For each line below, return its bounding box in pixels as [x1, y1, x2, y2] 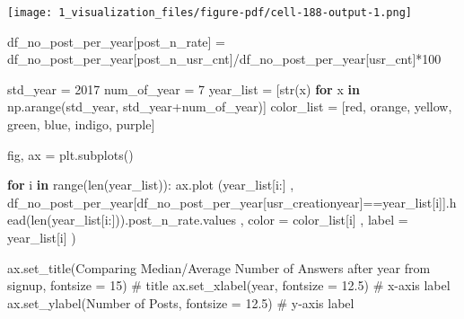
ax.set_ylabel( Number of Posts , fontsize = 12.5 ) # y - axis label [7, 293, 355, 312]
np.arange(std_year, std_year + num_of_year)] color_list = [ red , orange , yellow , [7, 97, 452, 116]
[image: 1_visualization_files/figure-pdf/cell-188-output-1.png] [7, 6, 413, 19]
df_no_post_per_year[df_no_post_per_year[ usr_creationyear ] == [7, 192, 383, 211]
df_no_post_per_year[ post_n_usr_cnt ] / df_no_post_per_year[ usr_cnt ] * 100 [7, 49, 442, 68]
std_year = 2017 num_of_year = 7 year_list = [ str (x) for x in [7, 79, 360, 98]
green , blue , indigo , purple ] [7, 115, 155, 134]
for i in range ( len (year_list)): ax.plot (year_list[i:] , [7, 175, 294, 194]
